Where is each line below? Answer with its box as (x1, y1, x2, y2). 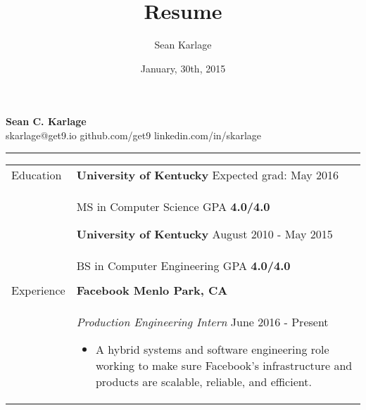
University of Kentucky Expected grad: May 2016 (76, 166, 339, 183)
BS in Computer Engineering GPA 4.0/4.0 (76, 257, 291, 274)
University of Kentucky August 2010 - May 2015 (76, 225, 333, 242)
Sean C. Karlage (6, 114, 87, 129)
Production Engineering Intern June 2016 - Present (76, 313, 329, 330)
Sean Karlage (154, 37, 212, 52)
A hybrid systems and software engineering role (95, 340, 329, 357)
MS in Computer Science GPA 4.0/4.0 (76, 198, 270, 214)
